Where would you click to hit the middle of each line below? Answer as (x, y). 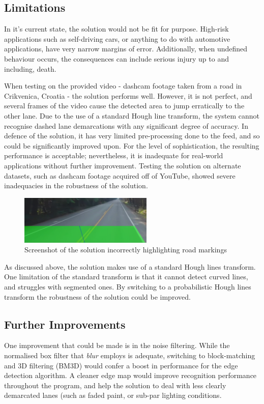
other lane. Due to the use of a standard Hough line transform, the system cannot (132, 115)
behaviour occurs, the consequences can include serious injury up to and (116, 58)
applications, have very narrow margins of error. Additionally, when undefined (126, 49)
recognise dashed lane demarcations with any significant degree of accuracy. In (126, 125)
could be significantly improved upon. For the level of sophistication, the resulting (132, 145)
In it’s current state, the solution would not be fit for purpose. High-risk (116, 29)
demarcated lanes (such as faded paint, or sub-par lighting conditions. (113, 395)
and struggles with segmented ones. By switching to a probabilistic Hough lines (128, 286)
